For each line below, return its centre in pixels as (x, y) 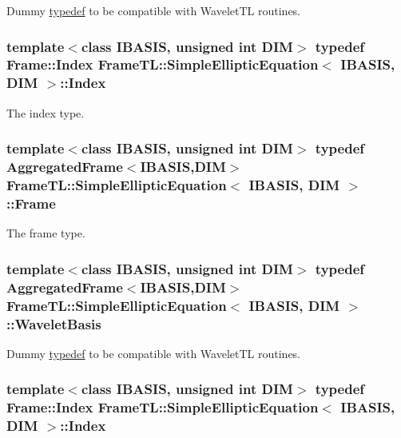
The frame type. (46, 233)
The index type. (46, 112)
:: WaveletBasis (54, 323)
